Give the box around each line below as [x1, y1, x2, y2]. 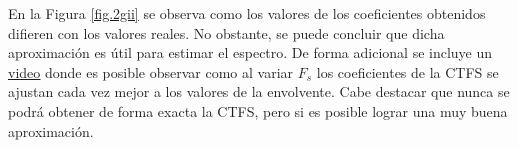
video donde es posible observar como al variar [8, 61, 294, 82]
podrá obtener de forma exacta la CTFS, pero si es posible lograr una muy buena [8, 100, 508, 121]
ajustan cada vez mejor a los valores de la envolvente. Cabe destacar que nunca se [8, 81, 510, 102]
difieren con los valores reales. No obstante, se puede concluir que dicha [8, 22, 445, 43]
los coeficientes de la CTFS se [316, 61, 499, 82]
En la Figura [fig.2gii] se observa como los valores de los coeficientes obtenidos [8, 3, 486, 23]
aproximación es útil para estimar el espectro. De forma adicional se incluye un [8, 42, 493, 63]
